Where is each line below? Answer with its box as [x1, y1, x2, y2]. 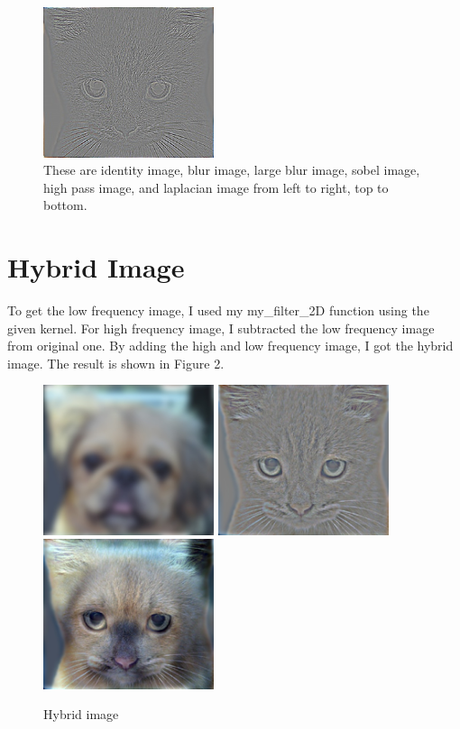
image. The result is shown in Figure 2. [7, 353, 225, 372]
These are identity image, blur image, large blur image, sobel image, [43, 160, 420, 179]
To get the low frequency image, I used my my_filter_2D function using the [7, 301, 429, 320]
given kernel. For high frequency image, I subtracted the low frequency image [7, 318, 435, 337]
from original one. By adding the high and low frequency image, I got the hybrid [7, 336, 454, 355]
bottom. [43, 196, 87, 214]
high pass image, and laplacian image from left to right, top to [43, 178, 389, 196]
